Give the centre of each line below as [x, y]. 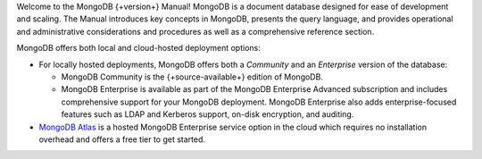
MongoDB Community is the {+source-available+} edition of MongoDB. [192, 77]
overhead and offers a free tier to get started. [122, 139]
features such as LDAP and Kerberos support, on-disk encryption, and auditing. [208, 114]
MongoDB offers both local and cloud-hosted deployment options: [138, 48]
